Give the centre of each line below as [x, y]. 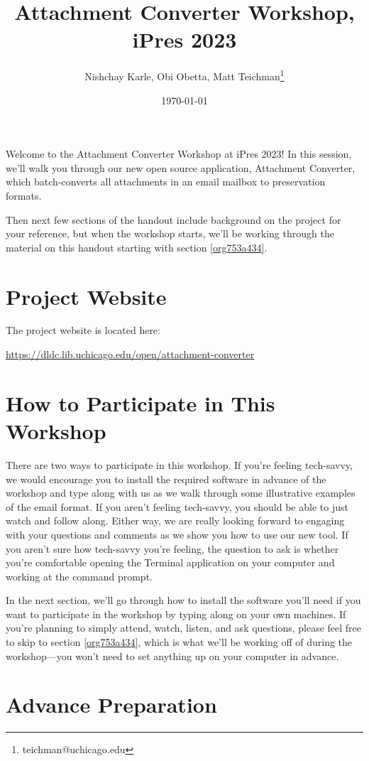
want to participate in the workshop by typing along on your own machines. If [176, 614]
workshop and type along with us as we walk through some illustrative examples [181, 493]
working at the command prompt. [79, 576]
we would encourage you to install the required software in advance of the [166, 479]
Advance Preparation [111, 705]
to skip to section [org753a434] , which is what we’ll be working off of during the [179, 642]
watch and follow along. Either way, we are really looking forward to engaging [175, 520]
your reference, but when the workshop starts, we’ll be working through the [170, 233]
